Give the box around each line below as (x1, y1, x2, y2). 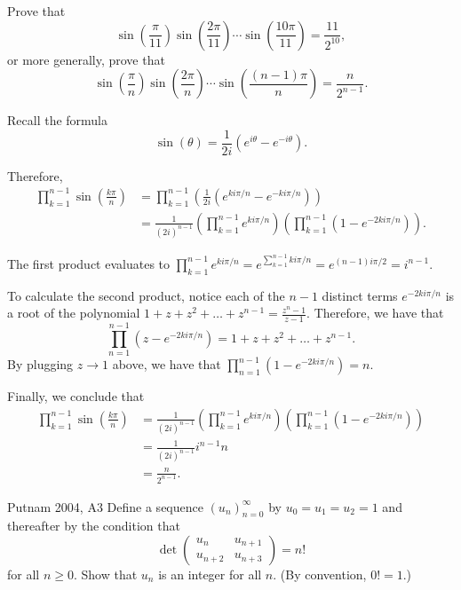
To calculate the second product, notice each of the (7, 286, 285, 304)
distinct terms (322, 286, 398, 304)
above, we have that (112, 355, 221, 374)
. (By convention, (273, 564, 367, 583)
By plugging (7, 355, 74, 374)
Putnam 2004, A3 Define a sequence (7, 497, 203, 515)
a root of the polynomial (7, 303, 140, 322)
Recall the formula (7, 111, 108, 130)
